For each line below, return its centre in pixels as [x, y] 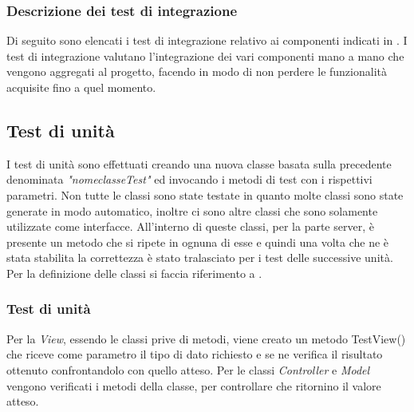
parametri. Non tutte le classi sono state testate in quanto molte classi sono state [205, 194]
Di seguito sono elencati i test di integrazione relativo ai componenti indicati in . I [207, 40]
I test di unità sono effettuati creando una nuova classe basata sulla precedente [199, 163]
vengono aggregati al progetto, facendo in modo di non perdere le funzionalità [197, 71]
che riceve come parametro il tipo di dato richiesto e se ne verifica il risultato [195, 354]
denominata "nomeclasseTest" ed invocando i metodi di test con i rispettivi [189, 179]
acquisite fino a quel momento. [81, 87]
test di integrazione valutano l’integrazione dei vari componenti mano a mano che [205, 55]
